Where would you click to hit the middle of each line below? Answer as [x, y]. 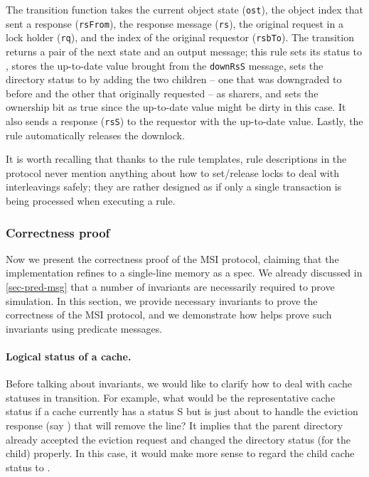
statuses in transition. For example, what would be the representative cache [171, 397]
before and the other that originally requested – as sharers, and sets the [162, 93]
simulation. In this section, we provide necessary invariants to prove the [162, 300]
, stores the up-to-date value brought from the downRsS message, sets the [165, 65]
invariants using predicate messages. [84, 328]
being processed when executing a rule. [91, 201]
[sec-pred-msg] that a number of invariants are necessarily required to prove [170, 287]
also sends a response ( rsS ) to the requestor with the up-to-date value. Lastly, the [184, 121]
